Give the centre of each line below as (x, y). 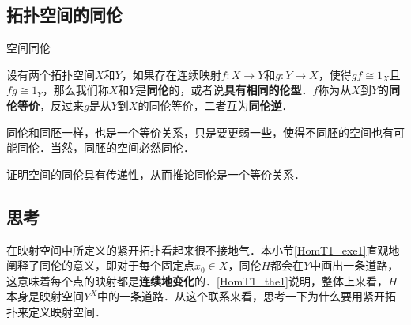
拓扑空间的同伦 (64, 15)
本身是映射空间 (45, 296)
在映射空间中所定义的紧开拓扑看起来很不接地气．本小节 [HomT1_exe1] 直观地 (203, 249)
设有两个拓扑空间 (51, 74)
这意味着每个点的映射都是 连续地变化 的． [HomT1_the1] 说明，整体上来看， (197, 280)
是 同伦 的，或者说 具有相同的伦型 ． (224, 90)
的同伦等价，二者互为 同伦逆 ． (215, 105)
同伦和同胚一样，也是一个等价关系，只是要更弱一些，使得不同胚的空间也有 (200, 132)
